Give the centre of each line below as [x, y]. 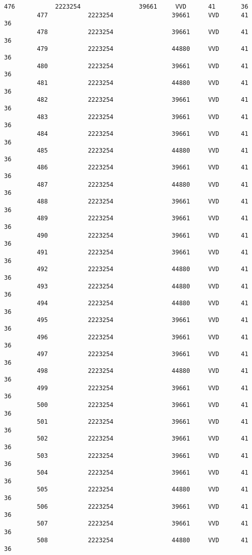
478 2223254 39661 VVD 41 [143, 32]
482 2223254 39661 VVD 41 [143, 100]
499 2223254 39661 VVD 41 [143, 388]
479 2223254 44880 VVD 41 [143, 49]
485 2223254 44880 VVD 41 [143, 151]
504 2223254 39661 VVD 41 [143, 473]
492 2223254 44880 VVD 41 [143, 269]
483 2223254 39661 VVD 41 [143, 117]
